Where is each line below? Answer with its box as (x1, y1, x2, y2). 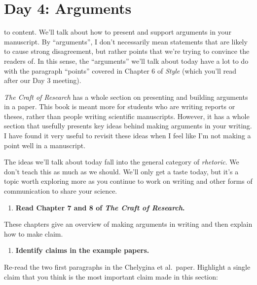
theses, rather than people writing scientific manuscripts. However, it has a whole (4, 111, 250, 121)
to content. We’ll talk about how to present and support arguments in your (4, 27, 231, 37)
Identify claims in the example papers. (15, 245, 149, 255)
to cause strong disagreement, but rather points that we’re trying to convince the (4, 46, 250, 56)
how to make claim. (4, 228, 63, 239)
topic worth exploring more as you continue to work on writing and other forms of (4, 176, 253, 186)
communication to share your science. (4, 186, 117, 196)
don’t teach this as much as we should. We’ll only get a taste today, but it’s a (4, 166, 239, 176)
